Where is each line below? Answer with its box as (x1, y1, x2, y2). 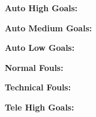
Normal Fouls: (5, 61, 64, 73)
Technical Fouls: (5, 81, 71, 93)
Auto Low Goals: (5, 41, 75, 54)
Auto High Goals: (5, 2, 78, 14)
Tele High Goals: (5, 100, 74, 113)
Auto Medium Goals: (5, 21, 92, 34)
